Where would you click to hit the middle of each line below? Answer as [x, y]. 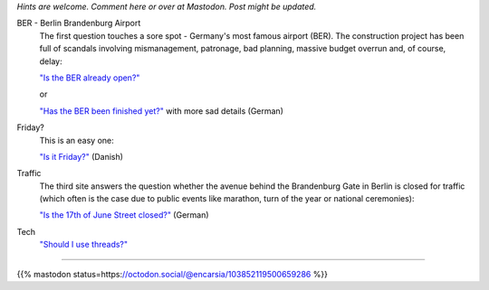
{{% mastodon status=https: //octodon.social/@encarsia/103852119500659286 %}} [172, 274]
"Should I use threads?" [84, 245]
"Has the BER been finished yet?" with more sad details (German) [162, 111]
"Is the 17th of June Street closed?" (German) [124, 215]
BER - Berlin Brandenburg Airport [79, 23]
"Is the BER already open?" [90, 78]
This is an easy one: [77, 140]
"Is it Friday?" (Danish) [81, 156]
